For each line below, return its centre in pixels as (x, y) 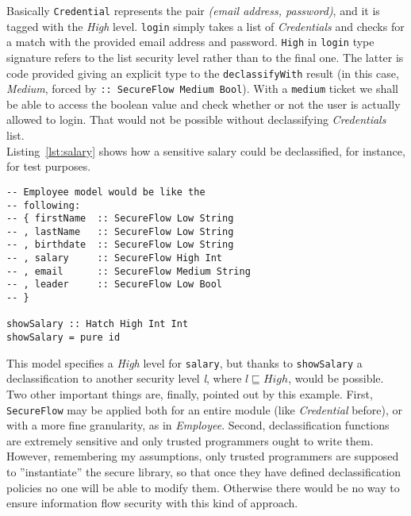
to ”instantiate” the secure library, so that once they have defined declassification (204, 472)
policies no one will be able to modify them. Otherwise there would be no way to (203, 487)
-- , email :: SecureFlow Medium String (129, 271)
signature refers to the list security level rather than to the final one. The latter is (205, 57)
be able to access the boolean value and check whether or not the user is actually (204, 104)
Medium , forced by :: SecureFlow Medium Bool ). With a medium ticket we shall (202, 89)
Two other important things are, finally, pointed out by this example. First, (190, 393)
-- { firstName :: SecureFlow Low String (120, 219)
